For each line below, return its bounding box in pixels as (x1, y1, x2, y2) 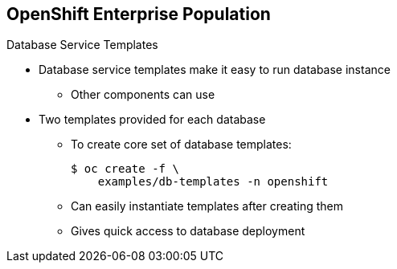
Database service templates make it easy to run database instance (39, 63, 391, 77)
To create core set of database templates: (71, 137, 292, 152)
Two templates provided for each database (39, 112, 266, 127)
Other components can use (71, 88, 215, 102)
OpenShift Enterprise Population (6, 4, 271, 24)
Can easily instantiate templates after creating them (71, 199, 343, 214)
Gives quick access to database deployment (71, 224, 305, 238)
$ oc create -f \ (71, 162, 179, 176)
